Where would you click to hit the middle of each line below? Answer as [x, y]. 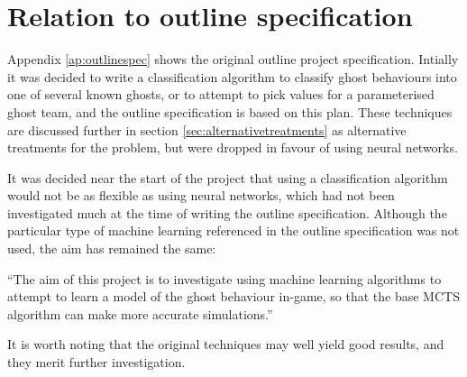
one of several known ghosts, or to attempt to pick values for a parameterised [221, 94]
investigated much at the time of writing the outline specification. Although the [227, 212]
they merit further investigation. [96, 362]
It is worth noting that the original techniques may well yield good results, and [226, 344]
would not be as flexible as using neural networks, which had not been [201, 195]
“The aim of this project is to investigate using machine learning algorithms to [224, 278]
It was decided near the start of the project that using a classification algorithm [228, 177]
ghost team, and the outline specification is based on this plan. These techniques [230, 111]
